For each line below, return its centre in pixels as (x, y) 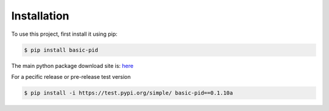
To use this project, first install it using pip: (65, 34)
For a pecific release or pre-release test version (71, 76)
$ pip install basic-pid (61, 50)
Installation (40, 16)
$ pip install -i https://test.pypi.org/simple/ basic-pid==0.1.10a (129, 93)
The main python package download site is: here (73, 66)
